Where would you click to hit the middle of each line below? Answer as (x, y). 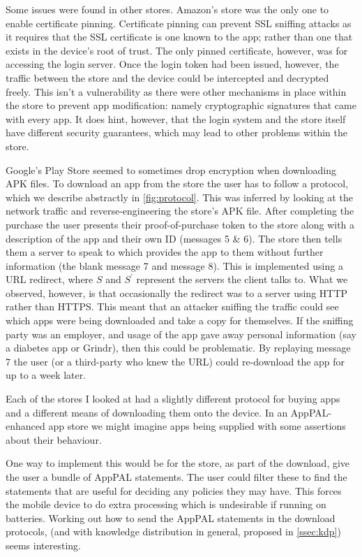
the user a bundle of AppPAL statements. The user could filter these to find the (176, 477)
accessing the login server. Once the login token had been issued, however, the (172, 64)
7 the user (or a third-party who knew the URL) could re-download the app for (175, 361)
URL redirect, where (50, 279)
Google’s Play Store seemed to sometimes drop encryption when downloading (171, 169)
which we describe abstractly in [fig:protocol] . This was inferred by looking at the (179, 197)
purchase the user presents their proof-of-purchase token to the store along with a (180, 224)
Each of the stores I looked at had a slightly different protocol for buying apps (173, 399)
